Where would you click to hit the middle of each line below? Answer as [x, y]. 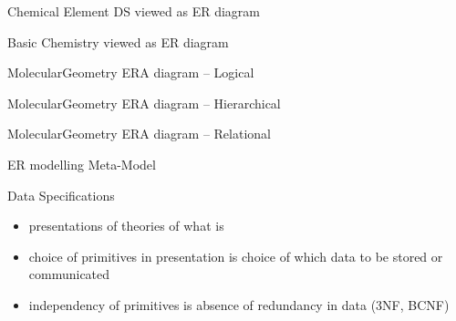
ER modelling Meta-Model [82, 164]
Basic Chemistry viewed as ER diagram [118, 41]
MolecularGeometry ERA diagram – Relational [139, 134]
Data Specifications [61, 195]
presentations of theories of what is [126, 226]
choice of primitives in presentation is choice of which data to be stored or [236, 256]
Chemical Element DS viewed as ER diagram [134, 11]
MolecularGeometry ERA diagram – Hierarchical [144, 103]
